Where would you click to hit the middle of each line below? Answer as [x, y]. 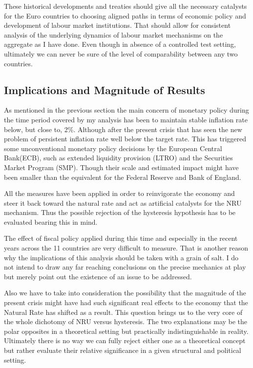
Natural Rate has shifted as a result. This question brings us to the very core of [123, 312]
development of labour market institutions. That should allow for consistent [117, 25]
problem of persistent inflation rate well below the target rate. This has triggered [125, 139]
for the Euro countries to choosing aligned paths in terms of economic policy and [125, 15]
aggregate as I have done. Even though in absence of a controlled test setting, [120, 44]
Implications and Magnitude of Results [105, 89]
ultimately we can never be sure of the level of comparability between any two [121, 53]
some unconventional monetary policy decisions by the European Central [113, 148]
